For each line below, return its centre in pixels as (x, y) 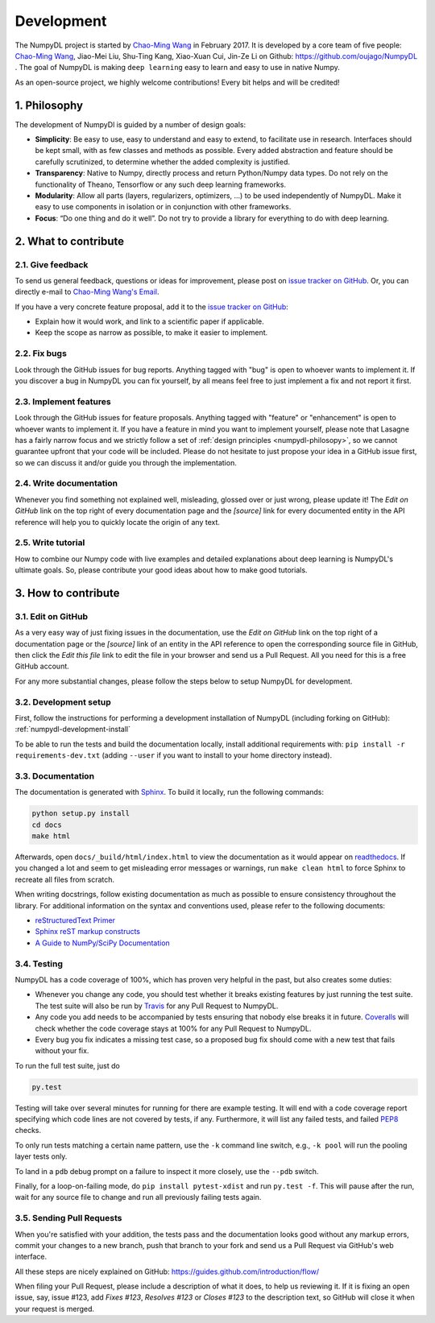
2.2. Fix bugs (41, 353)
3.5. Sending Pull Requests (68, 1218)
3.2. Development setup (63, 702)
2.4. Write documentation (66, 483)
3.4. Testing (39, 964)
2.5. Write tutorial (50, 543)
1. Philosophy (49, 105)
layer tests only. (41, 1156)
